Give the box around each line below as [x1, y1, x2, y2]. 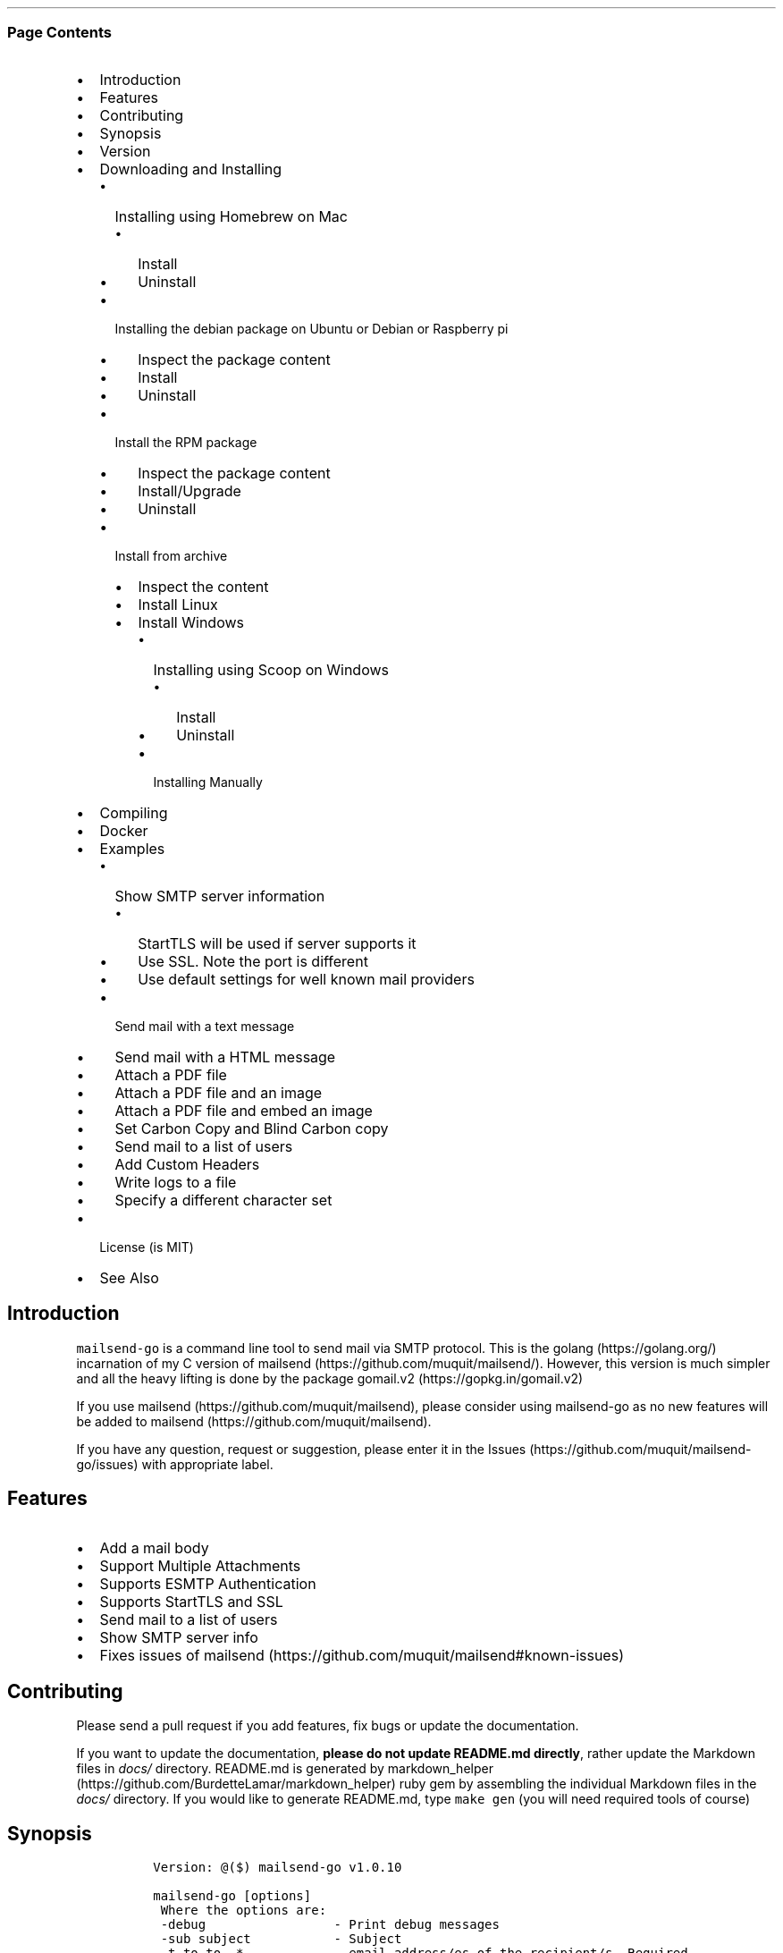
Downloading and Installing [99, 159, 282, 178]
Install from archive [114, 547, 228, 563]
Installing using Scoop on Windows [153, 660, 389, 679]
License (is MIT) [99, 1239, 194, 1255]
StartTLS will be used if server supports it [138, 934, 417, 952]
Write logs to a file [114, 1172, 237, 1191]
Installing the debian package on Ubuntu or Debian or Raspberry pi [114, 320, 509, 336]
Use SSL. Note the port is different [138, 951, 368, 970]
